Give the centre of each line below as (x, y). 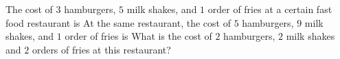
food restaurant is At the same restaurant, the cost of (118, 22)
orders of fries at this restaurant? (101, 49)
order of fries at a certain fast (270, 9)
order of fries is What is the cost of (138, 36)
